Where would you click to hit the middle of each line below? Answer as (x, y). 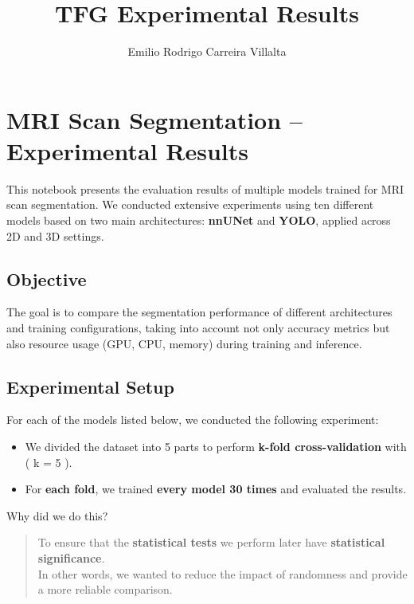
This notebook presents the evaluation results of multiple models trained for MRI (205, 188)
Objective (47, 278)
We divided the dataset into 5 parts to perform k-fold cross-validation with (216, 446)
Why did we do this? (57, 515)
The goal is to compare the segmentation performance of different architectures (199, 312)
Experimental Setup (90, 386)
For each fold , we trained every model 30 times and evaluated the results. (216, 489)
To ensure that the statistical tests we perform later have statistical (211, 542)
